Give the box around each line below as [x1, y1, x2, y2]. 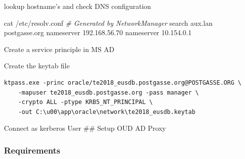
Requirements [4, 144, 60, 156]
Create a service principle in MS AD [4, 44, 114, 54]
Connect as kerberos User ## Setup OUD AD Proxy [4, 123, 166, 133]
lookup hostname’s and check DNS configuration [4, 1, 151, 11]
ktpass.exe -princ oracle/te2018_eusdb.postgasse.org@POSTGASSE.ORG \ [4, 79, 242, 86]
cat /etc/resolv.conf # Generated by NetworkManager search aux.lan [4, 17, 213, 28]
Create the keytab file [4, 60, 70, 71]
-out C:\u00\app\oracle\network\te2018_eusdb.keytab [18, 108, 196, 115]
